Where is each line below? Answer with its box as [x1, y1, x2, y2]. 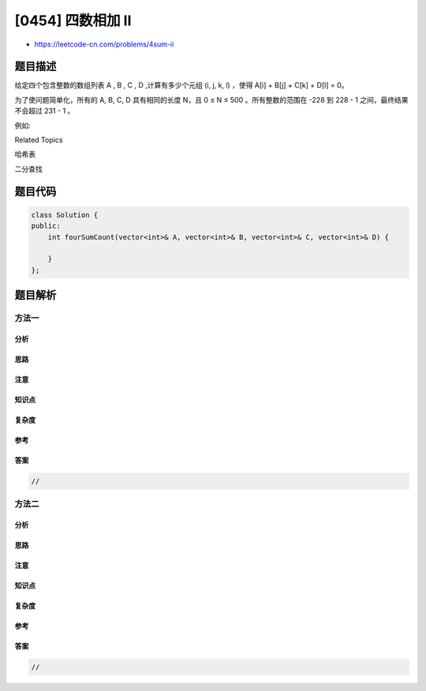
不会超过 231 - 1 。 [14, 106, 75, 116]
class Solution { [31, 210, 99, 219]
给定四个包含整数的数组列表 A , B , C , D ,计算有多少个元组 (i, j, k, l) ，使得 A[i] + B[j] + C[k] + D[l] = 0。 [14, 80, 349, 90]
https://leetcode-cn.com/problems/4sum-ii [34, 39, 174, 49]
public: [31, 222, 61, 230]
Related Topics [14, 135, 63, 145]
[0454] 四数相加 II [14, 12, 132, 29]
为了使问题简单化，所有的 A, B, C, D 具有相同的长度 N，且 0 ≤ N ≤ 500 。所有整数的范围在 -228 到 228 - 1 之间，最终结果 [14, 95, 409, 104]
